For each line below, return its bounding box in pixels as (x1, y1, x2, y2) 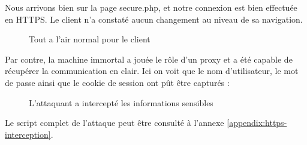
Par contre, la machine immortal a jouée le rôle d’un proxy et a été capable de (5, 53, 293, 65)
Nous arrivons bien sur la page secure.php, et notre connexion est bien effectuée (5, 1, 297, 13)
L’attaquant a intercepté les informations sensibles (29, 96, 213, 109)
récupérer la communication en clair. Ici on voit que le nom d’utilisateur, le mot (5, 64, 299, 77)
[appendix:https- (227, 116, 287, 129)
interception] (5, 128, 51, 140)
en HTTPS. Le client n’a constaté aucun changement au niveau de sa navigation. (5, 13, 303, 25)
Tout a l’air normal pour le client (29, 33, 151, 45)
